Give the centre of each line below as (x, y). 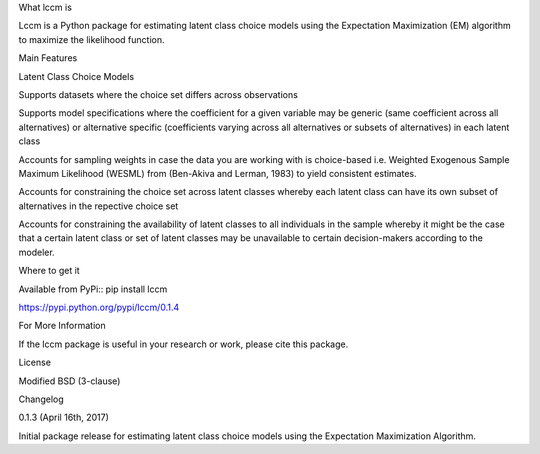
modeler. (36, 252)
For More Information (62, 326)
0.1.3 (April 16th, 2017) (63, 417)
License (35, 362)
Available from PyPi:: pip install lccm (93, 289)
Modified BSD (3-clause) (69, 381)
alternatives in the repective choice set (98, 206)
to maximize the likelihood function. (91, 39)
